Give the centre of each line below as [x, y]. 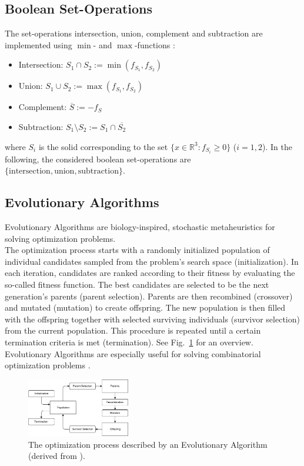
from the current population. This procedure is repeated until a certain [133, 330]
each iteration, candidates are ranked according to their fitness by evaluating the [150, 273]
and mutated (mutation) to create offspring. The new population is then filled [145, 307]
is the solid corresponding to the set [103, 146]
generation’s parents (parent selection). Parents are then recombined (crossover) [149, 296]
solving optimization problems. [60, 238]
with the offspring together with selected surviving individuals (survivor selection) [152, 319]
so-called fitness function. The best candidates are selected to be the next [137, 284]
